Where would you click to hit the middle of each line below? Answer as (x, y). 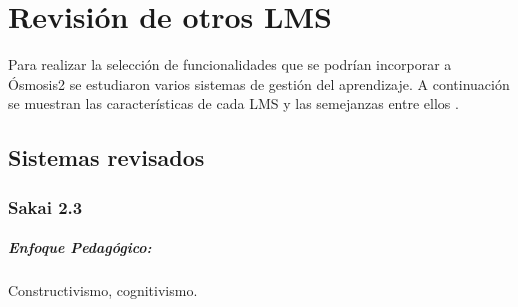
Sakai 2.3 (45, 206)
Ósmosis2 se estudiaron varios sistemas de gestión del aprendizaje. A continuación (259, 83)
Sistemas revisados (106, 157)
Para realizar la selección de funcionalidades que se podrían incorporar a (230, 64)
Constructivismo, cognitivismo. (103, 290)
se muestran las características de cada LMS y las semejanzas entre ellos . (233, 103)
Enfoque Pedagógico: (80, 247)
